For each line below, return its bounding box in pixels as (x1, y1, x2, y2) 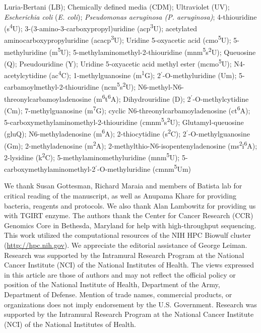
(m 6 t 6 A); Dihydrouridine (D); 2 (93, 92, 191, 104)
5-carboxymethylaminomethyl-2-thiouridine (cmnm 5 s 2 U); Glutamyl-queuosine (4, 115, 244, 127)
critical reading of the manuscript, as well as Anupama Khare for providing (4, 190, 236, 201)
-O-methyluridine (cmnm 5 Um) (97, 162, 191, 174)
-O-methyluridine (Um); (162, 70, 237, 80)
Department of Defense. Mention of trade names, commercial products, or (4, 289, 232, 299)
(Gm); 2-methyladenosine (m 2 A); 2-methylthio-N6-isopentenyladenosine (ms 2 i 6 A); (4, 139, 257, 151)
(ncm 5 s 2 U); (101, 80, 136, 92)
